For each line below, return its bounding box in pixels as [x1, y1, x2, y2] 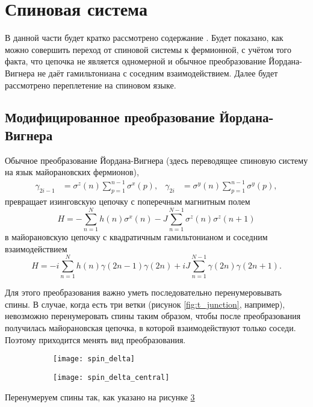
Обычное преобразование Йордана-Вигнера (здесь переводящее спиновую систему [5, 154, 308, 166]
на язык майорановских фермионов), [5, 166, 139, 178]
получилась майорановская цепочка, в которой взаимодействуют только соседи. [5, 322, 296, 334]
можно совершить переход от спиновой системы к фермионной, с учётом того [5, 43, 292, 55]
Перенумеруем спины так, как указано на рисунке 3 [5, 390, 195, 403]
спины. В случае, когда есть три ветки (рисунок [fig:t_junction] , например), [5, 297, 285, 310]
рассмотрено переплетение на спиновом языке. [5, 78, 176, 91]
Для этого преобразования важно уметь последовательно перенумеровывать [5, 286, 282, 299]
